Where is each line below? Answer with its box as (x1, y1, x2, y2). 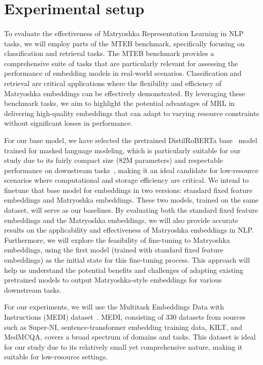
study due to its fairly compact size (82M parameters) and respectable (4, 155, 223, 165)
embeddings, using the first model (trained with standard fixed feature (4, 244, 223, 255)
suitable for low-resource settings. (4, 351, 108, 362)
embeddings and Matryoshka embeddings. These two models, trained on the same (4, 194, 259, 205)
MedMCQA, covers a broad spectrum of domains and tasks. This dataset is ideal (4, 331, 256, 342)
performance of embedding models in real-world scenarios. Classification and (4, 68, 242, 78)
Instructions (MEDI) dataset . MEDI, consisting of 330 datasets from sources (4, 312, 246, 322)
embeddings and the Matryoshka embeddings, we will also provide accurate (4, 214, 239, 225)
